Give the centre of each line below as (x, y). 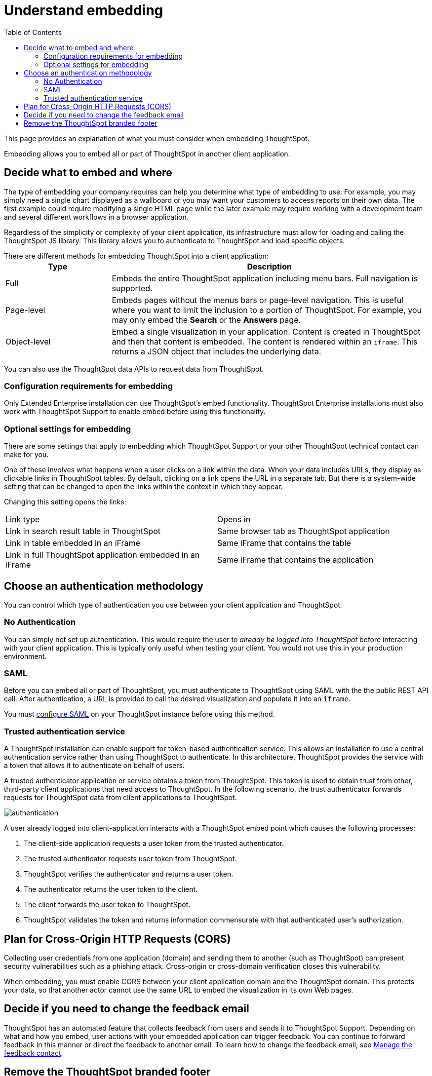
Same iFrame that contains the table (284, 543)
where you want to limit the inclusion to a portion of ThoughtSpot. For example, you (267, 310)
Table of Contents (33, 32)
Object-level (28, 341)
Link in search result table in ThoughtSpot (83, 531)
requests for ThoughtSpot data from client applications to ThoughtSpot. (120, 798)
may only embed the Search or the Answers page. (206, 320)
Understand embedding (84, 10)
